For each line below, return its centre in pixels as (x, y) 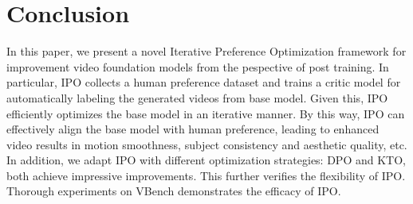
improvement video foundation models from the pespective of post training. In (198, 66)
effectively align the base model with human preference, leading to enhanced (193, 129)
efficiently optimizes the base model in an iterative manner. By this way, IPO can (206, 113)
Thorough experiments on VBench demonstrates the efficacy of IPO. (174, 191)
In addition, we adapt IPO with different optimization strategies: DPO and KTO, (206, 160)
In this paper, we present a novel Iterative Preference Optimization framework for (206, 51)
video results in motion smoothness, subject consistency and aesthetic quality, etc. (207, 144)
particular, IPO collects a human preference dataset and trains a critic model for (204, 82)
